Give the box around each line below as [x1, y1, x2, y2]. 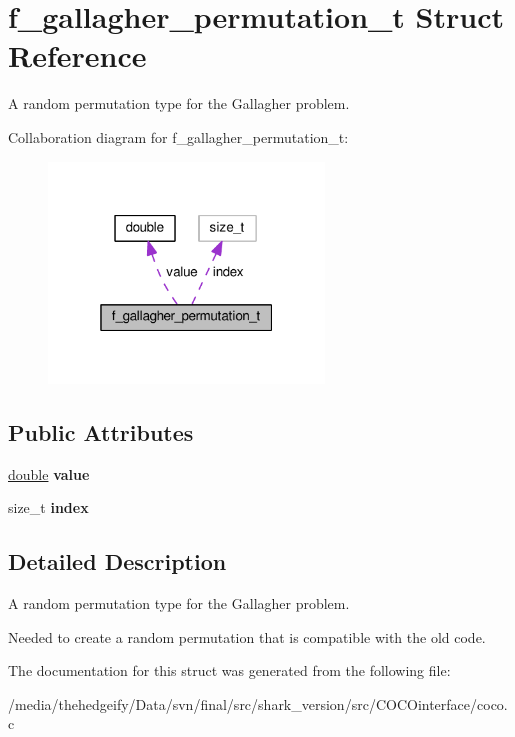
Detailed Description [8, 546, 227, 577]
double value [8, 463, 90, 484]
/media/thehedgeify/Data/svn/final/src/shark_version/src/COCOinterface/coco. [8, 693, 508, 714]
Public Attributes [8, 416, 194, 447]
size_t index [8, 497, 89, 518]
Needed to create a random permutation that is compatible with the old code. [8, 626, 486, 647]
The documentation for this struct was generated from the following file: [8, 660, 451, 681]
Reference [8, 35, 147, 76]
